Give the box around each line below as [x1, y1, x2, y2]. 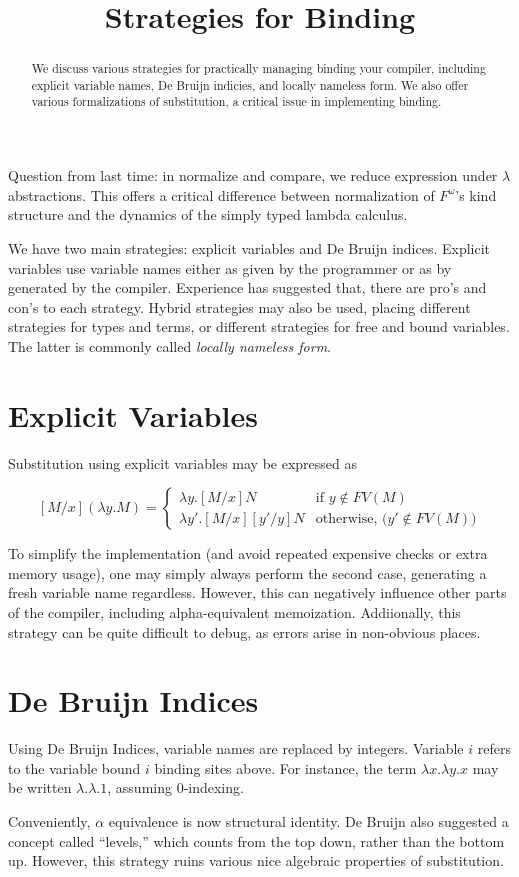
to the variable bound [8, 757, 141, 778]
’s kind [455, 184, 497, 205]
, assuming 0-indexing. [107, 777, 244, 798]
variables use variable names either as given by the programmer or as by [8, 257, 452, 278]
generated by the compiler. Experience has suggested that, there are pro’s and [8, 277, 487, 298]
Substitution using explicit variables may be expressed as [8, 452, 357, 473]
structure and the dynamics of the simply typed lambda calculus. [8, 204, 408, 225]
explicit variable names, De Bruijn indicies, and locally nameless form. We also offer [31, 76, 469, 93]
